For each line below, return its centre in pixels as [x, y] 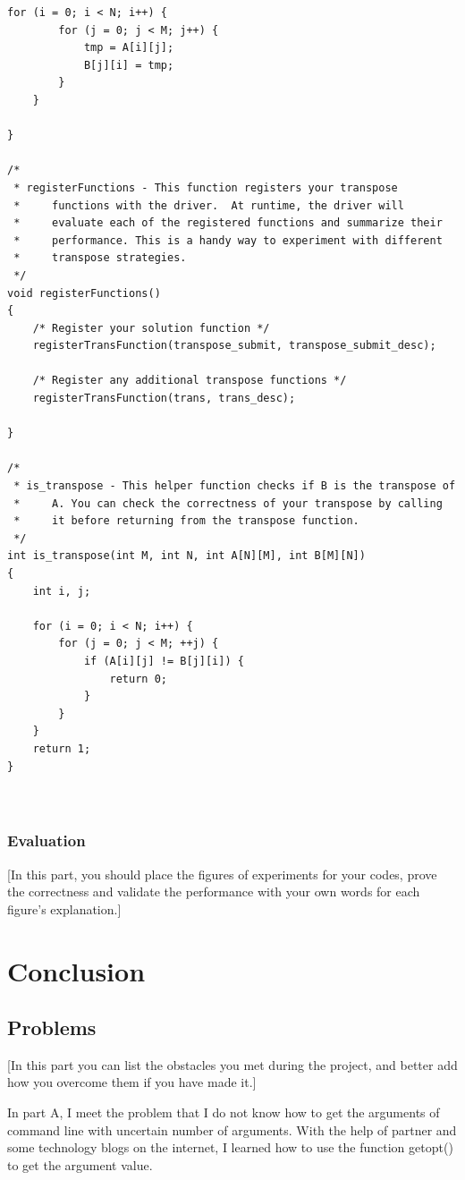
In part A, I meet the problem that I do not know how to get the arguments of [224, 1112]
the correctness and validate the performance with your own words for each [214, 891]
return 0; [138, 679]
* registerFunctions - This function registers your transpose [206, 187]
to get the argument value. [80, 1164]
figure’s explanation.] [64, 908]
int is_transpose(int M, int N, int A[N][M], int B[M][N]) [186, 556]
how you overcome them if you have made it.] [132, 1082]
